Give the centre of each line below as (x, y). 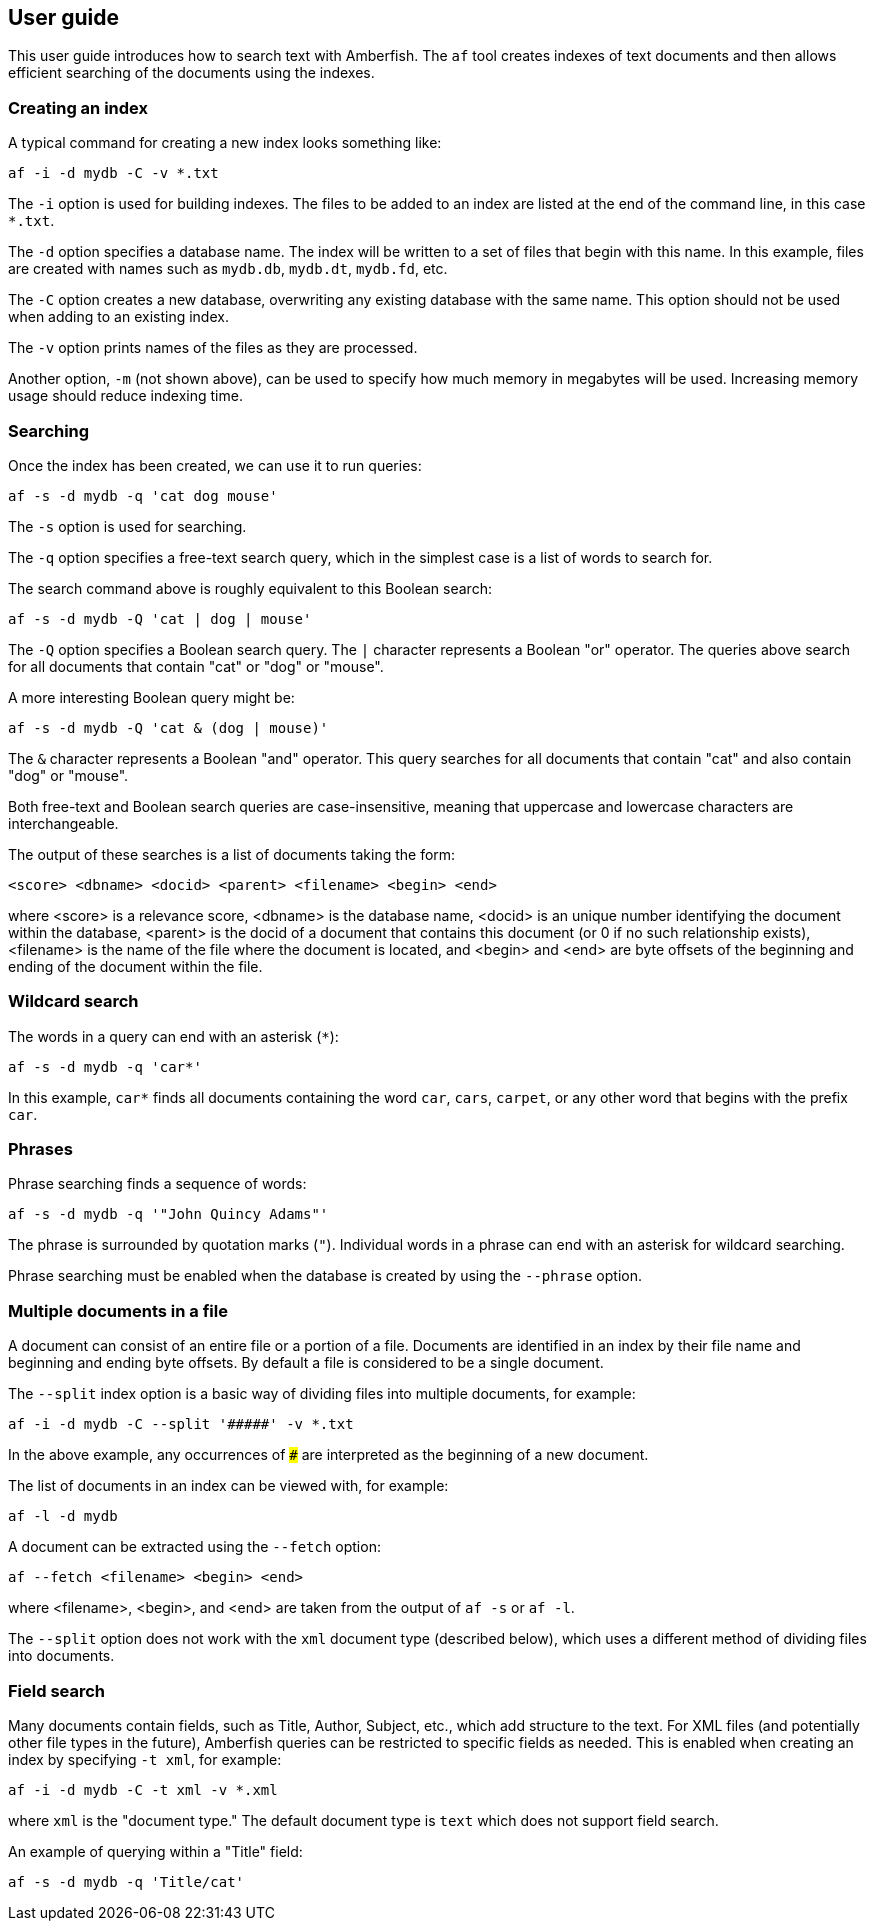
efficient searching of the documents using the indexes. (191, 73)
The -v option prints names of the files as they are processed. (213, 348)
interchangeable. (63, 823)
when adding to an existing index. (118, 317)
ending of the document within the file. (135, 966)
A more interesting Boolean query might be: (151, 697)
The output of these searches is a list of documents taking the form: (232, 854)
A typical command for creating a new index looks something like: (225, 143)
